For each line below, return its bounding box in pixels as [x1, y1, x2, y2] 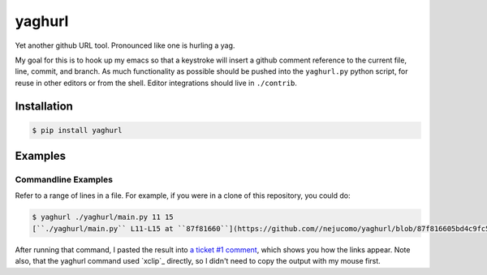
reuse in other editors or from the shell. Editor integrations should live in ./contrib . [15, 78, 298, 88]
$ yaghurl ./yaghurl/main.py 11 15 [32, 213, 174, 222]
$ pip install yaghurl [32, 126, 123, 135]
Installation [15, 99, 73, 113]
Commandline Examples [15, 174, 114, 186]
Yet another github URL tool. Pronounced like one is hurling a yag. [15, 41, 235, 50]
